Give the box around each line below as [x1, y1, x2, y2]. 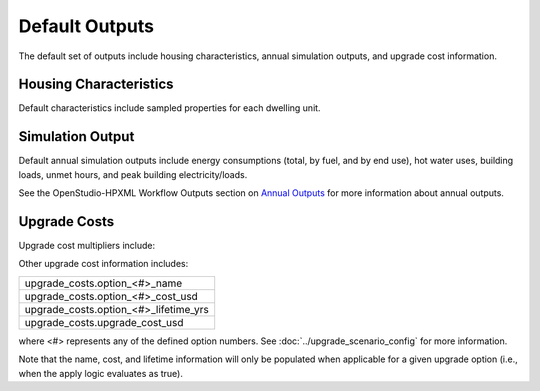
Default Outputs [18, 15, 155, 37]
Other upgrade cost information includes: [18, 258, 189, 270]
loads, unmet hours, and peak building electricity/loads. [18, 168, 248, 180]
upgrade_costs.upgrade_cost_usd [24, 315, 184, 329]
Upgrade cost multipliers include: [18, 240, 155, 252]
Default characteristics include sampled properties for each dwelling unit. [18, 102, 321, 114]
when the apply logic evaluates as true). [18, 367, 184, 379]
